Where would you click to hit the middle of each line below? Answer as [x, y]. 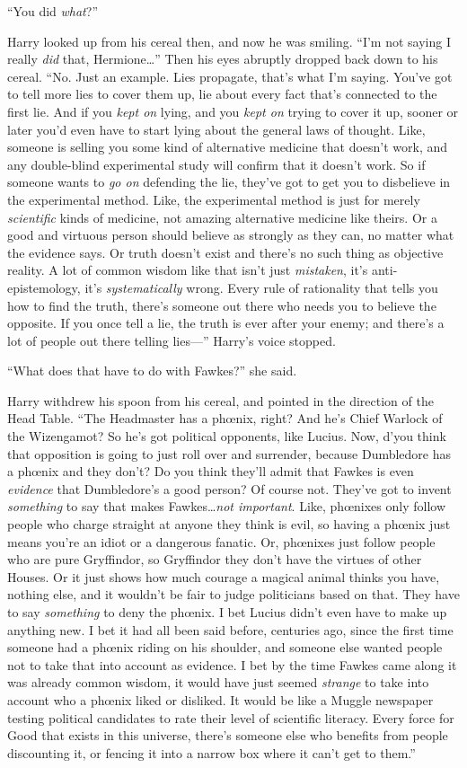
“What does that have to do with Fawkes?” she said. [152, 371]
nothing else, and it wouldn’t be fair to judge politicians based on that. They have [233, 594]
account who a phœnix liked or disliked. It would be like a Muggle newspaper [220, 699]
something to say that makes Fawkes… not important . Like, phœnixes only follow [227, 506]
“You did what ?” [53, 11]
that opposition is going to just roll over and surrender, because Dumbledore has [229, 453]
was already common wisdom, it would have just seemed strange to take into [218, 682]
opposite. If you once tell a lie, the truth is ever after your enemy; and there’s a [226, 323]
